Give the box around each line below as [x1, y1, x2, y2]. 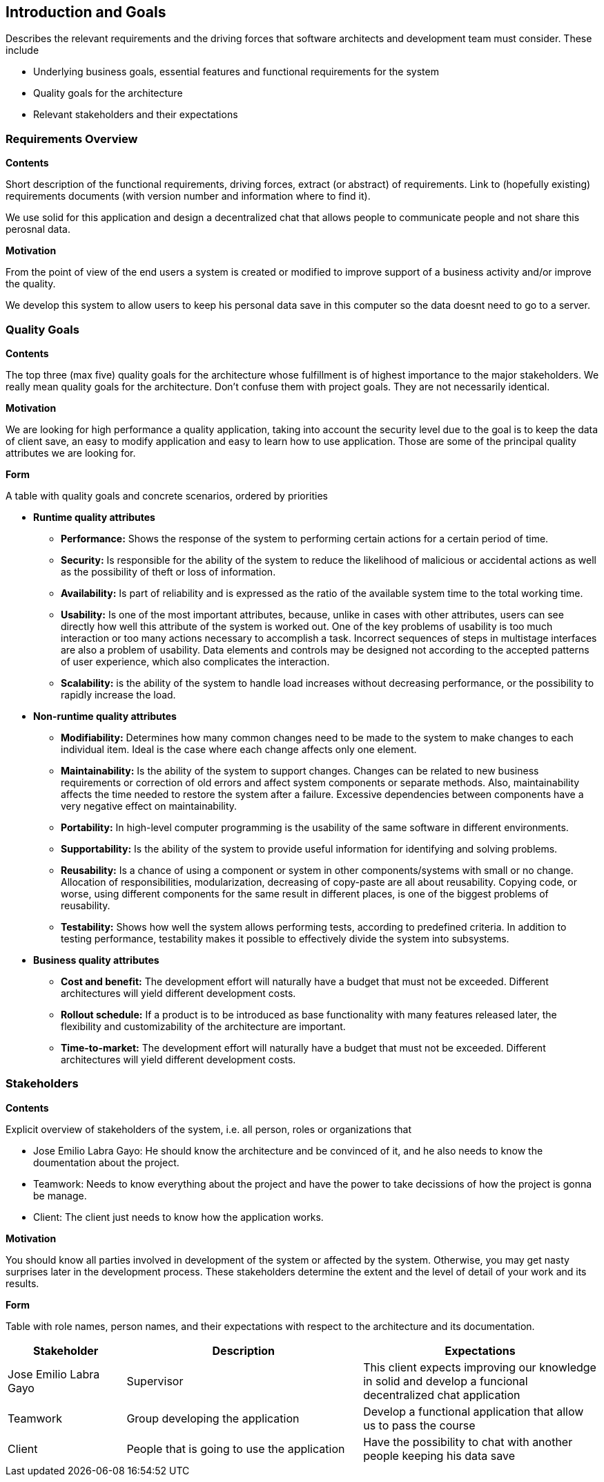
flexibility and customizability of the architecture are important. [61, 1020, 346, 1032]
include [6, 44, 39, 57]
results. [6, 1277, 39, 1289]
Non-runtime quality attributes [33, 710, 177, 722]
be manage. [33, 1189, 87, 1201]
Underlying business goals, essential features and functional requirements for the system [33, 66, 439, 78]
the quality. [6, 278, 56, 290]
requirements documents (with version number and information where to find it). [6, 190, 371, 202]
